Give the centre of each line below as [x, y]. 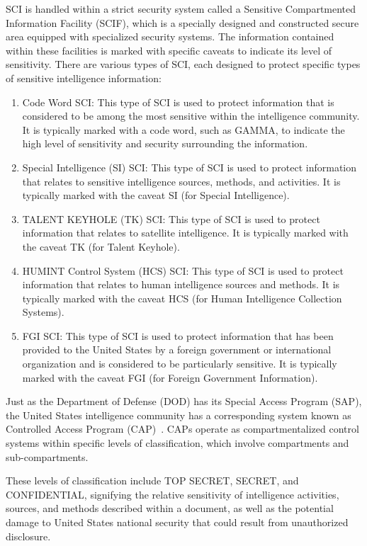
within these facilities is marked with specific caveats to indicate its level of [169, 50]
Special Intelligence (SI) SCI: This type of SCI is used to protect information [190, 167]
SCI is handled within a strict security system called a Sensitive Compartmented [181, 8]
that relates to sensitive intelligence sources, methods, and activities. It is [181, 181]
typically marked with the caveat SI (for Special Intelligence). [156, 195]
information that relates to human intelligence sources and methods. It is [181, 284]
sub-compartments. [47, 456]
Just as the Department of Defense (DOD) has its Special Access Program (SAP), [184, 401]
